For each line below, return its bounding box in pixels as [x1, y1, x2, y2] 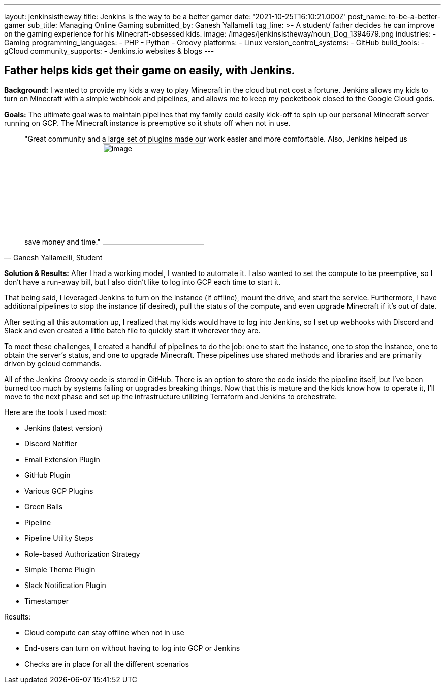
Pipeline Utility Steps [24, 533, 93, 542]
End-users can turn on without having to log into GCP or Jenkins [24, 643, 240, 652]
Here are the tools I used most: [4, 407, 107, 417]
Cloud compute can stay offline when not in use [24, 628, 184, 637]
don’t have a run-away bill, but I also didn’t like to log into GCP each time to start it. [4, 277, 281, 286]
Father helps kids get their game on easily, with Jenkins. [4, 64, 295, 77]
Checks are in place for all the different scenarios [24, 659, 189, 668]
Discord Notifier [24, 439, 77, 448]
